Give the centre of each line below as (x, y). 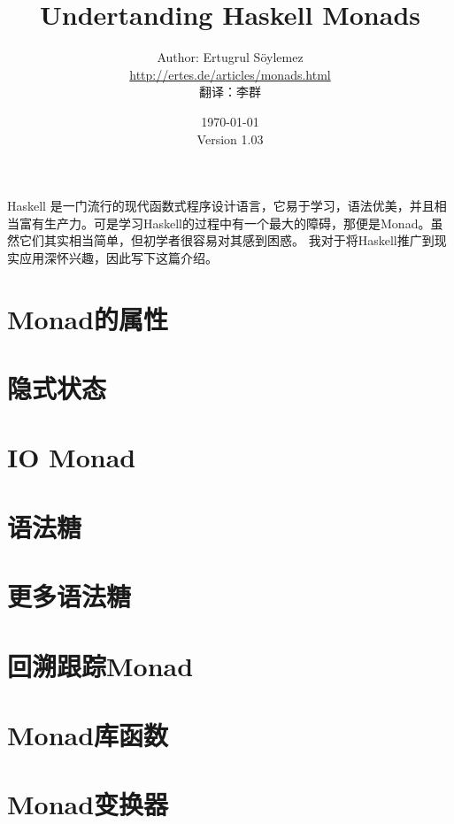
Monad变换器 (88, 804)
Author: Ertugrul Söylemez (230, 57)
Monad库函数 (88, 734)
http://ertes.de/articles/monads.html (230, 74)
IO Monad (72, 457)
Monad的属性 (88, 318)
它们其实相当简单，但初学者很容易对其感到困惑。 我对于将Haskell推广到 (227, 240)
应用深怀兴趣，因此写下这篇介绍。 (118, 257)
